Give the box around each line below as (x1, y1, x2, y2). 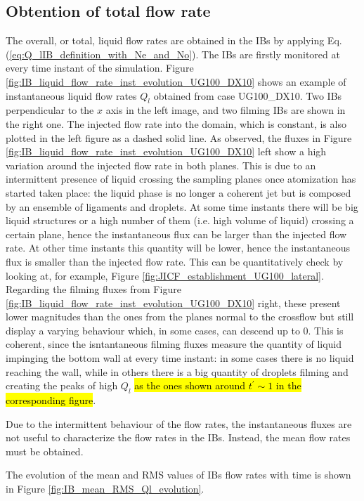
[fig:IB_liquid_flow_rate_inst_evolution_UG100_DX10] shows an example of (6, 74, 346, 89)
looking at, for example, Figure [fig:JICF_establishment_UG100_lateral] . (6, 268, 324, 282)
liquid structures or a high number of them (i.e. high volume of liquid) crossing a (6, 213, 354, 228)
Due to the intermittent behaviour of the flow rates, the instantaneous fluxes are (6, 416, 352, 431)
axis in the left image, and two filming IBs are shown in (105, 103, 346, 117)
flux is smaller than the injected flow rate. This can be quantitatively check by (6, 254, 344, 268)
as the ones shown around (134, 378, 246, 393)
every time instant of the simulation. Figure (6, 60, 194, 75)
